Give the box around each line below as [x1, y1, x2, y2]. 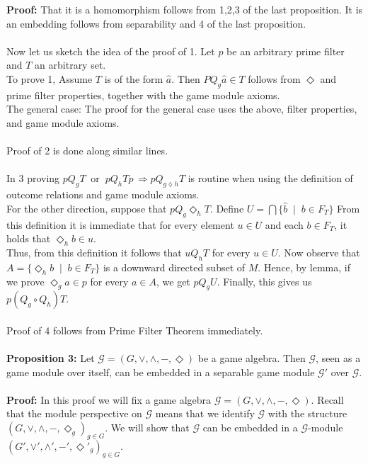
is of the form [104, 71, 163, 86]
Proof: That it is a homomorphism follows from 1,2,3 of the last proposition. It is [6, 2, 363, 16]
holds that [6, 231, 51, 246]
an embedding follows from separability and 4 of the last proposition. [6, 16, 306, 30]
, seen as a [316, 351, 361, 366]
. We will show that [105, 420, 190, 435]
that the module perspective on [6, 406, 142, 421]
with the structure [268, 406, 347, 421]
